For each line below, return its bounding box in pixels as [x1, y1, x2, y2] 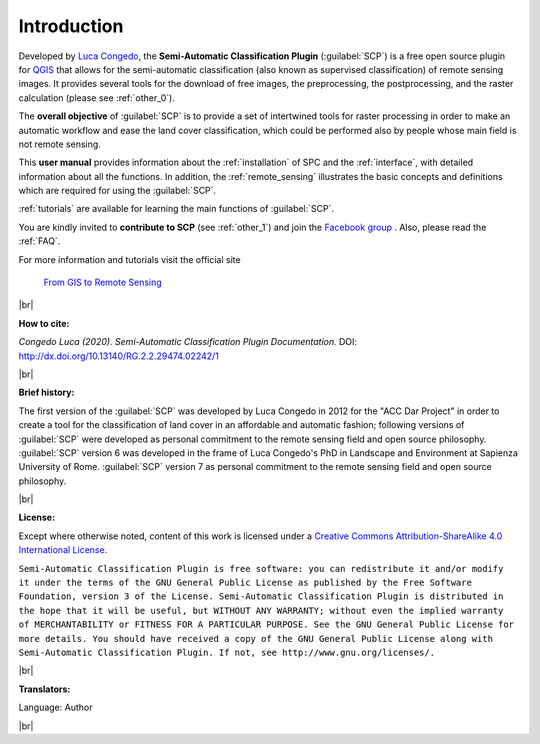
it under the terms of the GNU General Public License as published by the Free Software [18, 577, 472, 589]
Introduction [18, 15, 124, 37]
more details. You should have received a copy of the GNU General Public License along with [18, 633, 494, 644]
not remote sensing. [18, 138, 102, 150]
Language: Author [18, 701, 93, 714]
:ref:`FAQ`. [18, 235, 61, 247]
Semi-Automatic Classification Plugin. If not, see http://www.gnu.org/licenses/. [18, 647, 435, 658]
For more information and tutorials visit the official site [18, 253, 241, 265]
